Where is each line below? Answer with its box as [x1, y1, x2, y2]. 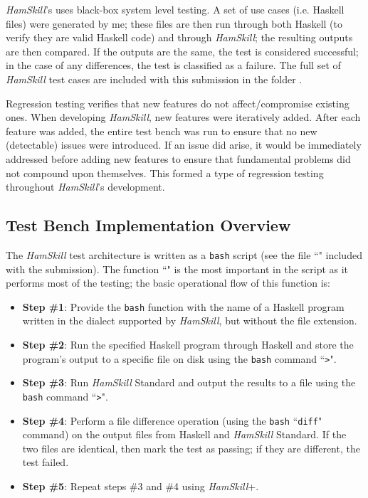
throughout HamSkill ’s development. [6, 179, 165, 194]
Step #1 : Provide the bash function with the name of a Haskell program [22, 299, 345, 314]
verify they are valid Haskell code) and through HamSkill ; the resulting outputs [6, 30, 353, 45]
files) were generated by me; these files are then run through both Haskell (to [6, 16, 342, 31]
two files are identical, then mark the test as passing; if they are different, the [22, 440, 360, 455]
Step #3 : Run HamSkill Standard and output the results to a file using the [22, 375, 356, 390]
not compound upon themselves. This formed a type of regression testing [6, 165, 324, 180]
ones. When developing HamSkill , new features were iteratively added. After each [6, 110, 361, 124]
